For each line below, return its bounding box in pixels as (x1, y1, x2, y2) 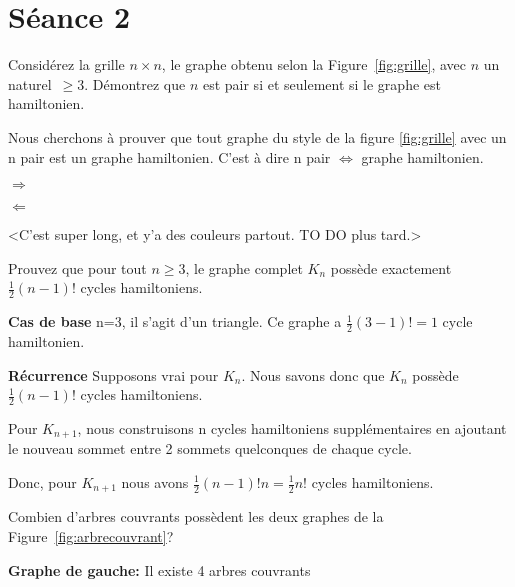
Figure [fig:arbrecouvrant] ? (8, 526, 174, 547)
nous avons (121, 472, 189, 492)
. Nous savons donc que (241, 364, 385, 385)
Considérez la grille (8, 54, 125, 75)
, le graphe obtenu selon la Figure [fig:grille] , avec (161, 54, 466, 75)
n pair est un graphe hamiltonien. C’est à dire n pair (8, 146, 331, 167)
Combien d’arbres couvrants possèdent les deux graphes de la (8, 506, 384, 527)
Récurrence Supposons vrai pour (8, 364, 219, 385)
